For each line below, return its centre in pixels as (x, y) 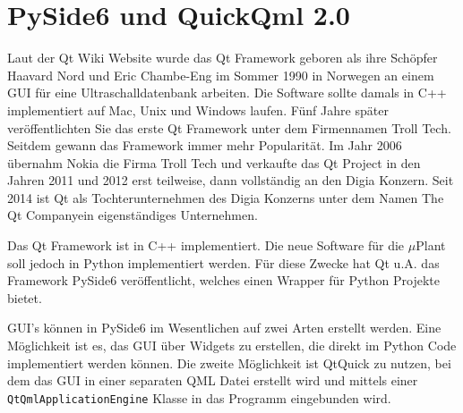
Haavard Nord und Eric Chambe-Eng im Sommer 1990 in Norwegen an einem (221, 75)
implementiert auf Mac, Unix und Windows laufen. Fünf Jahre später (198, 110)
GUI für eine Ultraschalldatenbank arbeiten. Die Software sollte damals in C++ (227, 93)
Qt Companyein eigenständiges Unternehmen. (133, 215)
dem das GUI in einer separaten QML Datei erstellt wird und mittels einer (213, 380)
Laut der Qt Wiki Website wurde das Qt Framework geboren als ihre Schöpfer (223, 58)
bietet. (25, 297)
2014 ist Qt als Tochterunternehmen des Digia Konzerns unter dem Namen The (226, 197)
